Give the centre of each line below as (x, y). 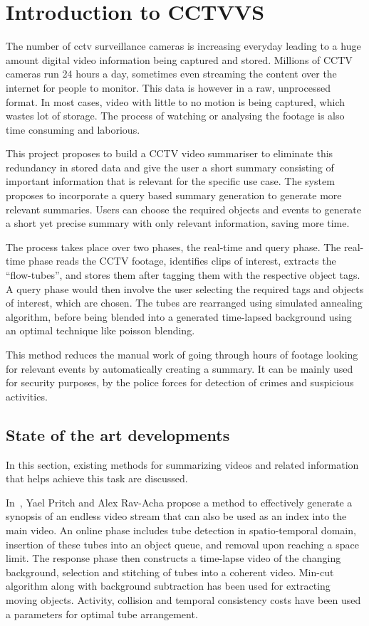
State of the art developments (118, 434)
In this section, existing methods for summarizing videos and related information (182, 464)
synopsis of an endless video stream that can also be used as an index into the (176, 516)
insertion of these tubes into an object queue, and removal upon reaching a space (182, 544)
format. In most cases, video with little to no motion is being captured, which (175, 101)
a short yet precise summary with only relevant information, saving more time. (178, 223)
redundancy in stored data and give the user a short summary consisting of (170, 167)
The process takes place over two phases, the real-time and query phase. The (173, 246)
